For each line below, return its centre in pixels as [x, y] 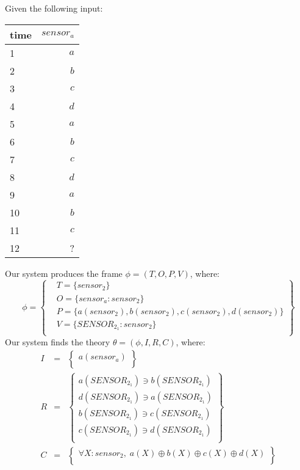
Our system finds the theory [58, 341]
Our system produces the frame [64, 273]
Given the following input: [54, 8]
